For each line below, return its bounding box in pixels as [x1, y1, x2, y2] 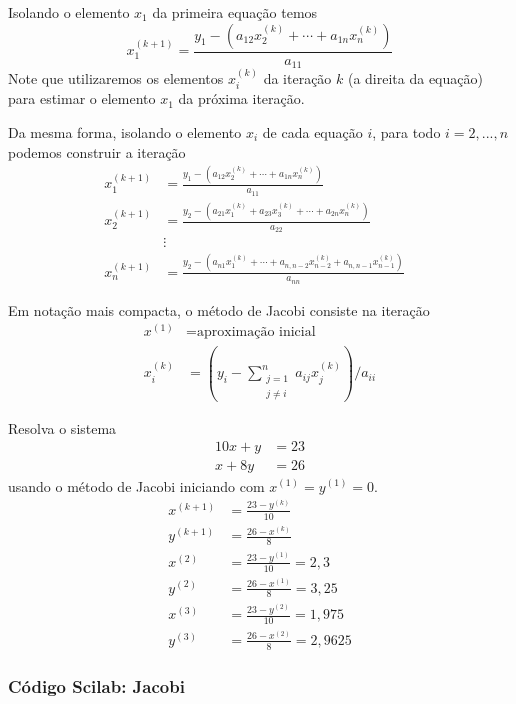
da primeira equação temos [152, 2, 318, 22]
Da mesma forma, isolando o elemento [8, 121, 242, 142]
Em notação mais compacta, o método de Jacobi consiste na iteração [8, 299, 430, 320]
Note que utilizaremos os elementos [8, 67, 224, 88]
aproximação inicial [196, 325, 316, 340]
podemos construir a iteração [8, 141, 186, 162]
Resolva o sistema [8, 417, 117, 438]
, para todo [372, 121, 441, 142]
